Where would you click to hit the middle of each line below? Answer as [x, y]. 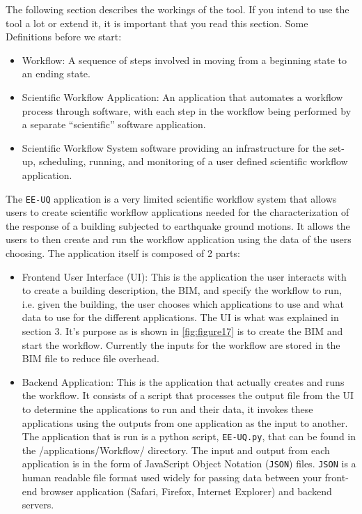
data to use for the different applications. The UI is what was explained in [180, 317]
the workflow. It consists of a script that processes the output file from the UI [188, 395]
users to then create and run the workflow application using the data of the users [179, 239]
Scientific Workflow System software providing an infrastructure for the [174, 147]
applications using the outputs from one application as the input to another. [185, 422]
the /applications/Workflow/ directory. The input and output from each [176, 450]
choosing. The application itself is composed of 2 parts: [123, 252]
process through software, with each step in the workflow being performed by [187, 110]
